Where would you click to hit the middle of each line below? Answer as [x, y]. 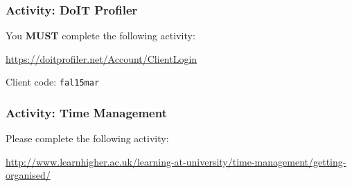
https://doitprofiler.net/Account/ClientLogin [102, 58]
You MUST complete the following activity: [100, 36]
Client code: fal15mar [53, 82]
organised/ [28, 175]
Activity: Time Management [86, 112]
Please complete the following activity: [87, 138]
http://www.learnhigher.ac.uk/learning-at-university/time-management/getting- [176, 161]
